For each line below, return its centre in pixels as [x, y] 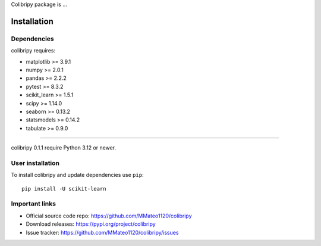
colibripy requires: [33, 51]
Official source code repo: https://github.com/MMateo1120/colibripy [109, 216]
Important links [34, 204]
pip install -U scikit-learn [64, 189]
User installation [35, 163]
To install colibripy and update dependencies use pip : [77, 175]
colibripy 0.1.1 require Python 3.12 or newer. [64, 148]
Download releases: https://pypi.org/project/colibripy [91, 224]
